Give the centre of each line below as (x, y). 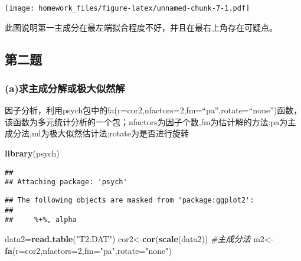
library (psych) (32, 153)
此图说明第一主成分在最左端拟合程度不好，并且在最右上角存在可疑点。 (141, 27)
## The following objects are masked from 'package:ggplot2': (130, 200)
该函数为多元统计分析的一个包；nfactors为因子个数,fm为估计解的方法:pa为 (146, 121)
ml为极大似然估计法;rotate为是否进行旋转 (110, 133)
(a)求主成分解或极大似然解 (65, 88)
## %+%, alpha (41, 220)
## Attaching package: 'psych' (66, 182)
